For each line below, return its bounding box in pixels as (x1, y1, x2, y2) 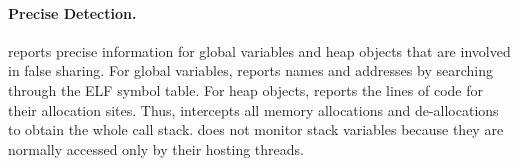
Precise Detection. (8, 2, 137, 23)
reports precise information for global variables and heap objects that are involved (8, 40, 511, 61)
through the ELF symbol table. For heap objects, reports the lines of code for (8, 79, 483, 100)
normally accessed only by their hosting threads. (8, 138, 304, 159)
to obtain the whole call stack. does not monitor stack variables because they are (8, 119, 504, 140)
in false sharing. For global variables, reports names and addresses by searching (8, 60, 493, 81)
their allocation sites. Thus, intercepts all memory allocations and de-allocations (8, 99, 499, 120)
